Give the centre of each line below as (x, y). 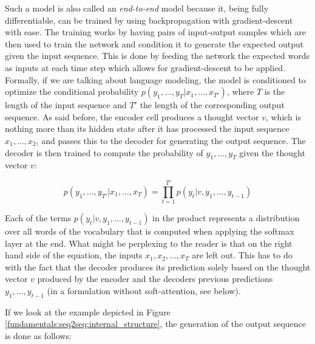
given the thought (272, 152)
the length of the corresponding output (212, 105)
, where (240, 91)
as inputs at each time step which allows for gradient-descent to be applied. (145, 67)
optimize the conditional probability (72, 91)
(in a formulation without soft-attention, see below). (144, 291)
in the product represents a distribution (226, 218)
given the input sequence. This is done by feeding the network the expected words (157, 56)
